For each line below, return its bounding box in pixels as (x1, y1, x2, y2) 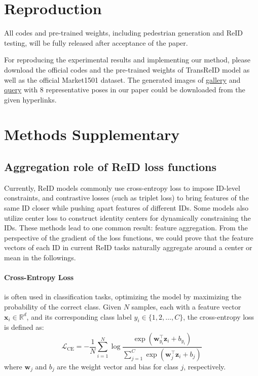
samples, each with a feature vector (131, 301, 241, 312)
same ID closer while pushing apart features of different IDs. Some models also (4, 202, 249, 213)
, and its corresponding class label (26, 311, 132, 322)
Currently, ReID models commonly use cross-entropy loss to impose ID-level (4, 182, 240, 193)
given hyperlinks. (4, 94, 57, 105)
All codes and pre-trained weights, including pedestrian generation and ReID (4, 27, 243, 38)
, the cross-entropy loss (183, 311, 254, 322)
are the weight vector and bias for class (57, 361, 178, 371)
